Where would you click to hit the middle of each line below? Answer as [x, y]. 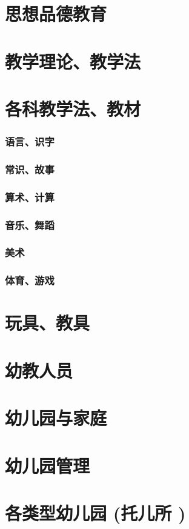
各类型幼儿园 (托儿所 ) [95, 512]
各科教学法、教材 [73, 108]
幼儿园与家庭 [56, 418]
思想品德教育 [56, 14]
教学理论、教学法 [73, 61]
